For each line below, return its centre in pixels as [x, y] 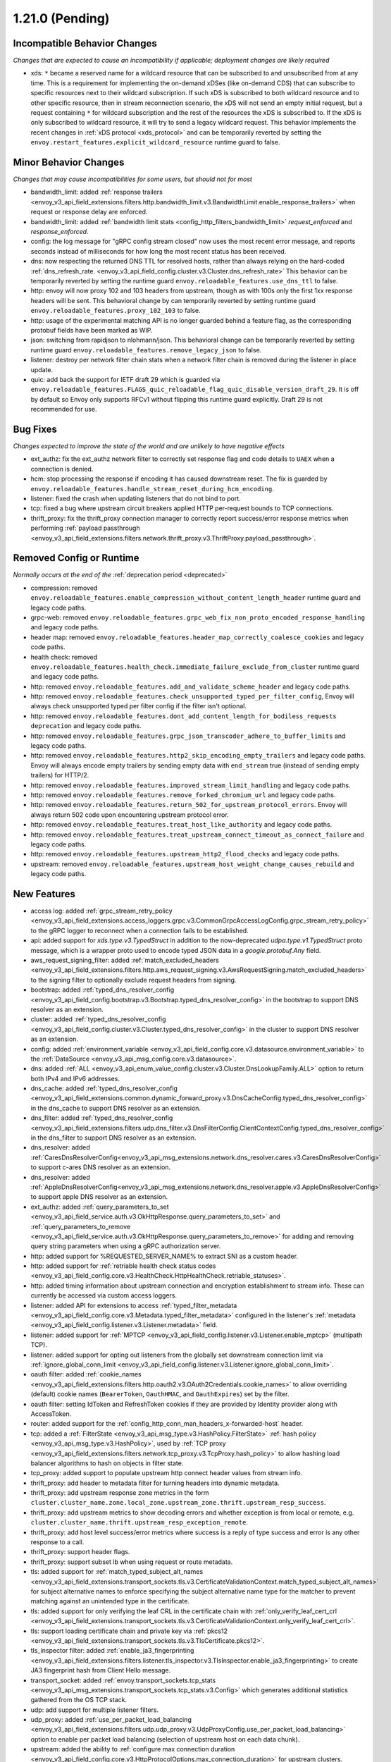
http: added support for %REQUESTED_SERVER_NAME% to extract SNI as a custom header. [165, 1256]
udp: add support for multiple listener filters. [94, 1710]
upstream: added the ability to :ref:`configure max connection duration [133, 1749]
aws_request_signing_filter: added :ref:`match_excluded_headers [125, 960]
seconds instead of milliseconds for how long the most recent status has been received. [159, 251]
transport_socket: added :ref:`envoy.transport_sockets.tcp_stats [123, 1680]
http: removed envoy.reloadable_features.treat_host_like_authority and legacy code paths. [181, 825]
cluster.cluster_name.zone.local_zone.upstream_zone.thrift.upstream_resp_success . [178, 1503]
